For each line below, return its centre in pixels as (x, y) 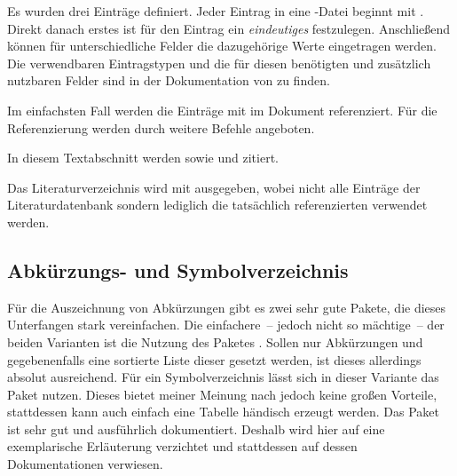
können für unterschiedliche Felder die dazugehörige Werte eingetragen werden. (222, 46)
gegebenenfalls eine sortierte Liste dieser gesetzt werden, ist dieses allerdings (214, 359)
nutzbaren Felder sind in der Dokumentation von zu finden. (169, 80)
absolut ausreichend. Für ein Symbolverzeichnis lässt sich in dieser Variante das (223, 377)
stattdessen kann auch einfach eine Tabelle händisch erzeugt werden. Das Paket (223, 412)
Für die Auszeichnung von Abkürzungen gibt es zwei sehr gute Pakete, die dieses (227, 307)
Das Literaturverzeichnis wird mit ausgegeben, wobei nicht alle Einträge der (214, 187)
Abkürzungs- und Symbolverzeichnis (178, 270)
